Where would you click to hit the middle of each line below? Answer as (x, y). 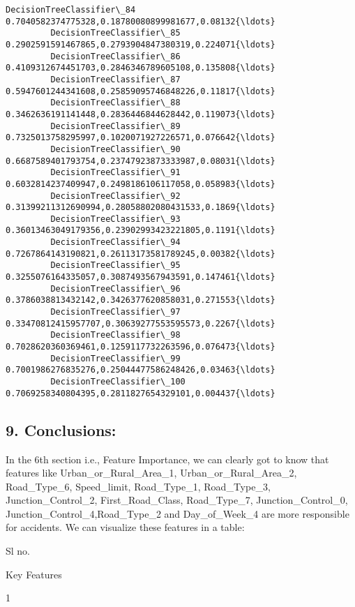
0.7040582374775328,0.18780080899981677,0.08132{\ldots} (141, 21)
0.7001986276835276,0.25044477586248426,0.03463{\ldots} (141, 370)
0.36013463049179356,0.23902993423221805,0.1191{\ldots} (141, 231)
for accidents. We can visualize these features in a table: (125, 527)
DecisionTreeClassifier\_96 (115, 288)
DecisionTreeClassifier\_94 (115, 242)
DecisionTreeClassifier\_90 (115, 149)
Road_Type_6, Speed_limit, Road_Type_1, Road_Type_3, (138, 486)
